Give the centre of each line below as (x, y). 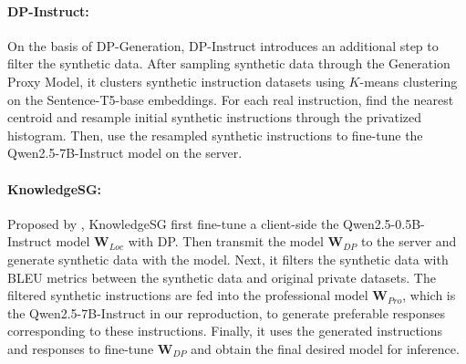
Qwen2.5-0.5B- (384, 223)
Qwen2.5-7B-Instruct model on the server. (125, 153)
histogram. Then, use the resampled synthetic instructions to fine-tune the (215, 135)
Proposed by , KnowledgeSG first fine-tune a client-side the (173, 223)
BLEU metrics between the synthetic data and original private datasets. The (222, 277)
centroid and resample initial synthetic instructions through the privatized (214, 117)
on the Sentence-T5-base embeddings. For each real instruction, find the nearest (231, 99)
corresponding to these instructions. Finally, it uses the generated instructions (225, 331)
